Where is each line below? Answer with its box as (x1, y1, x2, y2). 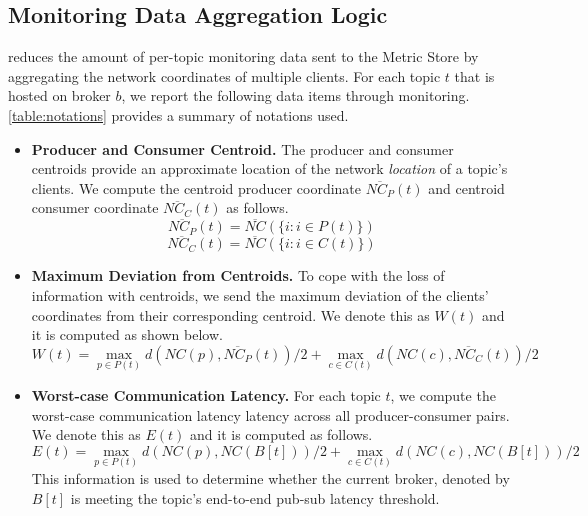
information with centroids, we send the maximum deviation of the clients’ (31, 284, 489, 305)
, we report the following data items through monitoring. (121, 85, 470, 106)
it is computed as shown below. (31, 324, 223, 345)
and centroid (428, 177, 505, 198)
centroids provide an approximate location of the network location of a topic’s (31, 158, 508, 179)
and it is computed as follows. (190, 424, 373, 445)
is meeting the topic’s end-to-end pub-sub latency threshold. (70, 487, 440, 508)
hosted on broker (8, 85, 111, 106)
